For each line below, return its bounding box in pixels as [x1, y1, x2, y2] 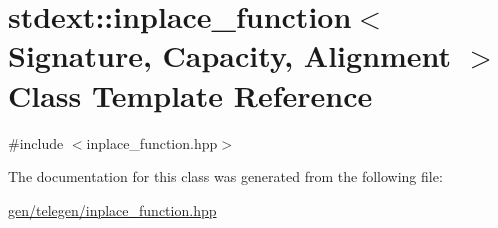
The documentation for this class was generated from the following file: [8, 166, 443, 187]
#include [8, 132, 64, 153]
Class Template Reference [8, 74, 373, 115]
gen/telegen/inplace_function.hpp [8, 199, 217, 220]
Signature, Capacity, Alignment [8, 35, 452, 76]
